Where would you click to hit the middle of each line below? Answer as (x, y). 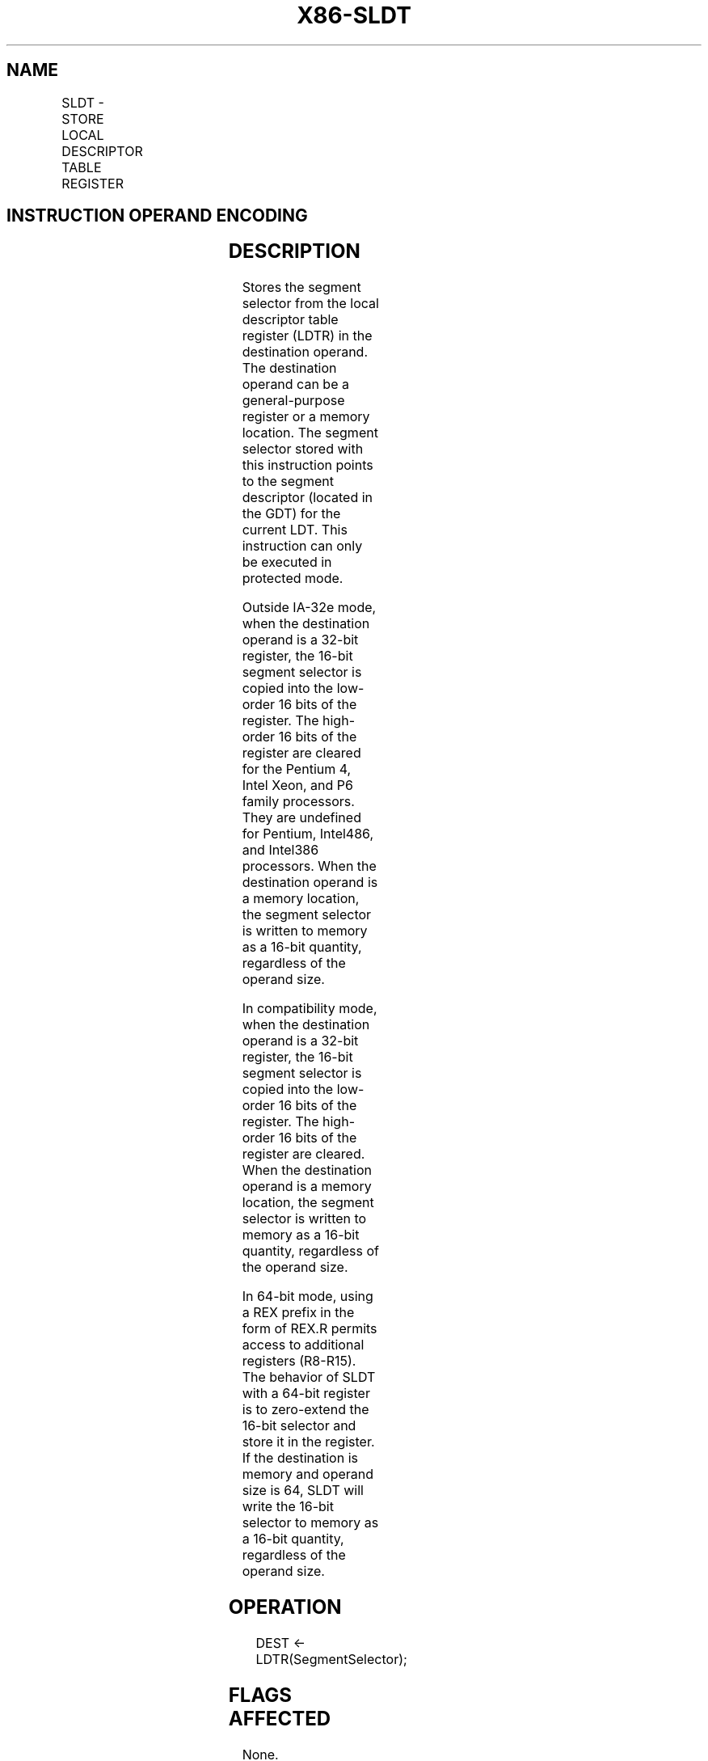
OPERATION (285, 1607)
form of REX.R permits (310, 1329)
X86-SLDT (354, 15)
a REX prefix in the (298, 1313)
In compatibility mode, (310, 1009)
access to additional (303, 1345)
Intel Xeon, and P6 (297, 785)
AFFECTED (280, 1719)
